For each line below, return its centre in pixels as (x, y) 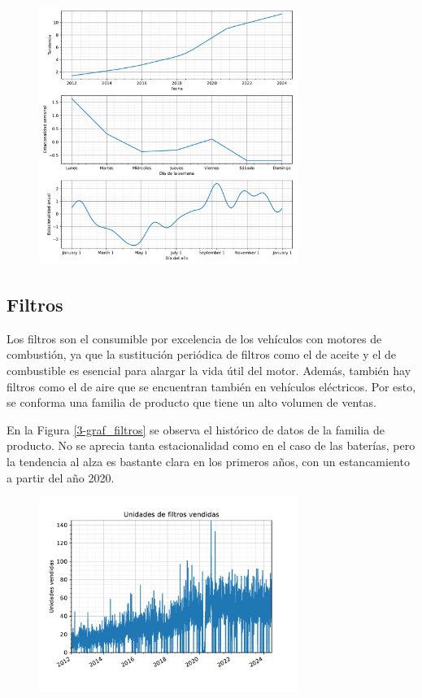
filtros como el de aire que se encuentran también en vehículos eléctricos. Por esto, (211, 386)
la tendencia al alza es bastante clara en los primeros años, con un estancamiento (208, 461)
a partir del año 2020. (61, 477)
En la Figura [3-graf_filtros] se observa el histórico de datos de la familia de (196, 429)
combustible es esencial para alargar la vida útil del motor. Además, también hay (209, 370)
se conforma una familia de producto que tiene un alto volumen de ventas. (191, 402)
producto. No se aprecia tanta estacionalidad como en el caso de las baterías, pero (211, 445)
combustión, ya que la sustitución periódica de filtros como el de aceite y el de (202, 354)
